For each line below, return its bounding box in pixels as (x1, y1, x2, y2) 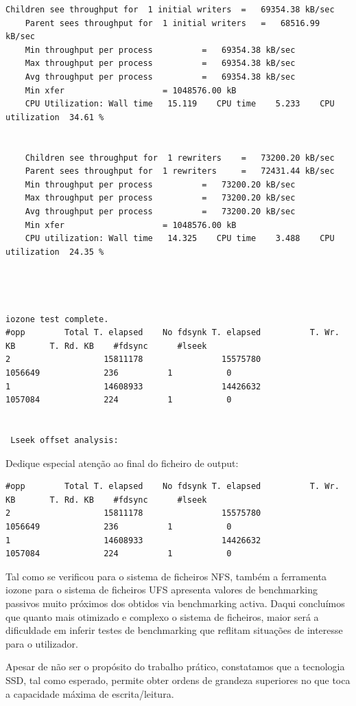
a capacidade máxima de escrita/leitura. (5, 686, 174, 701)
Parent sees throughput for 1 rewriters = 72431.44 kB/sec (25, 166, 335, 176)
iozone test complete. (5, 314, 109, 324)
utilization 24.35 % (5, 247, 104, 257)
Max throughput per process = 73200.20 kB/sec (25, 193, 296, 203)
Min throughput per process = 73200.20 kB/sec (25, 179, 296, 190)
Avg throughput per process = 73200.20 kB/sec (25, 206, 296, 216)
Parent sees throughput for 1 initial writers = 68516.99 (25, 18, 320, 28)
